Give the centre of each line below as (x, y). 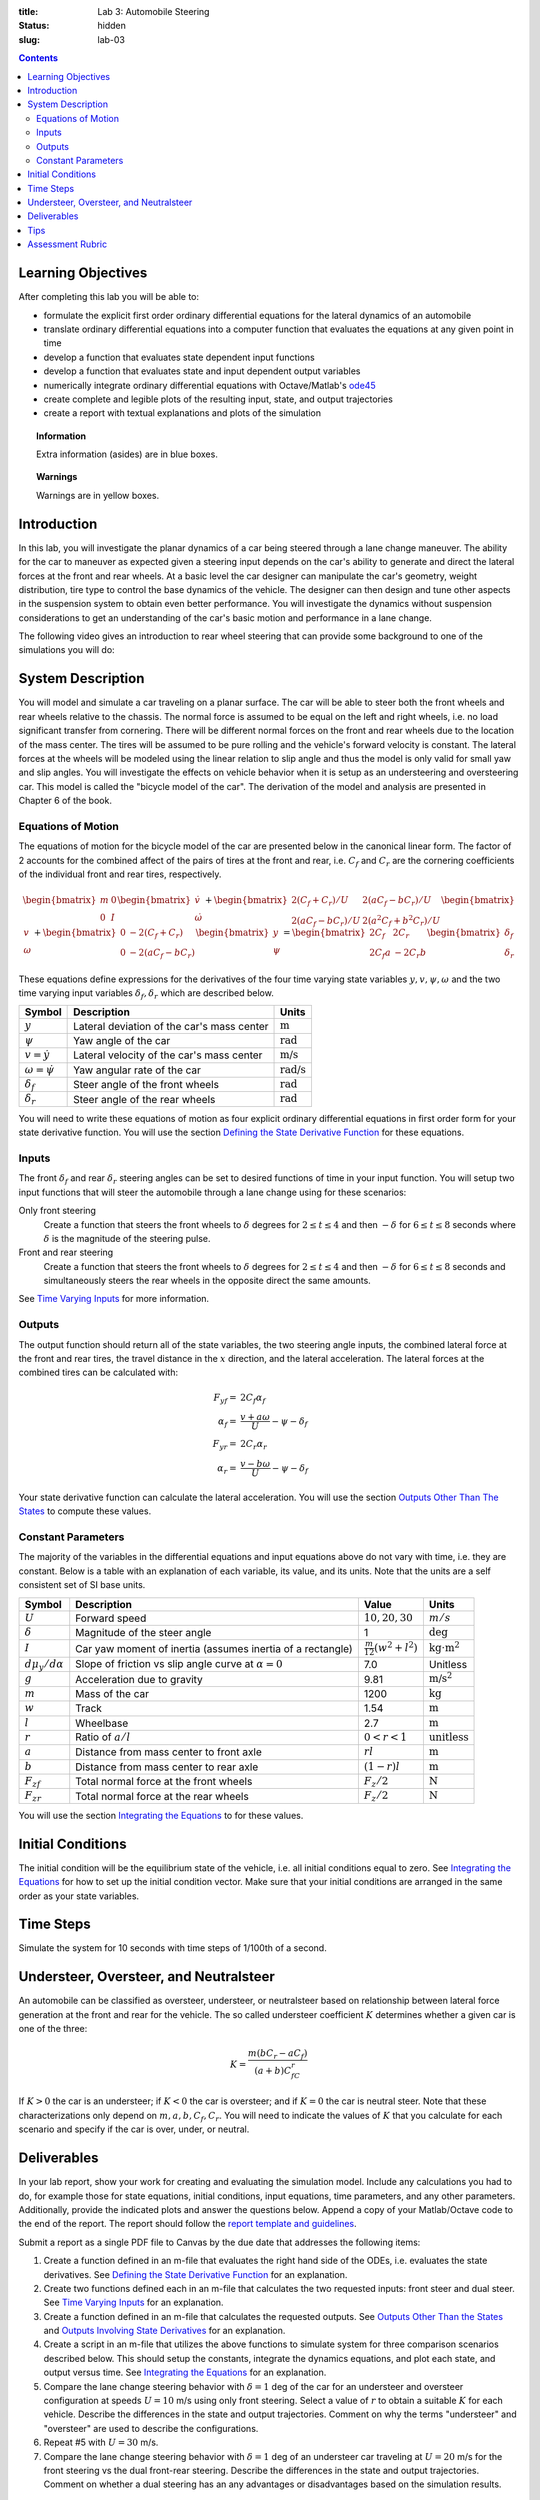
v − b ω (255, 1464)
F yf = (225, 1398)
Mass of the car (112, 1693)
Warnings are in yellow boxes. (98, 495)
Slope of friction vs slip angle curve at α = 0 (179, 1663)
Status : (34, 26)
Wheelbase (102, 1723)
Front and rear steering (66, 1252)
